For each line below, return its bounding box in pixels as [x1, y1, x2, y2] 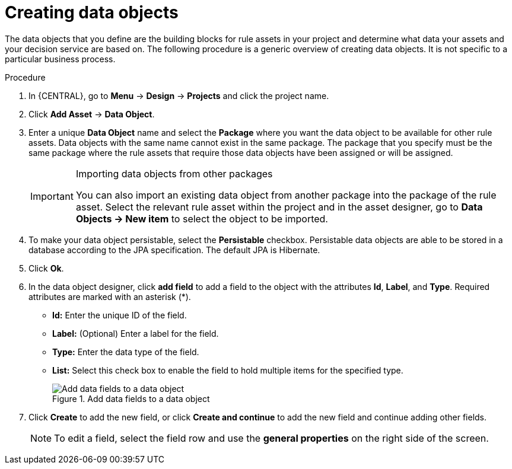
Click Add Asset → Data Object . [28, 109, 155, 119]
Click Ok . [28, 263, 64, 273]
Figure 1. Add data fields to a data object [52, 393, 210, 404]
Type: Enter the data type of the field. [52, 346, 199, 357]
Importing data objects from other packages [75, 167, 273, 180]
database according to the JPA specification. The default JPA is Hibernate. [28, 244, 320, 255]
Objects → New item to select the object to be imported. [75, 212, 328, 225]
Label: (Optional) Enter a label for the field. [52, 328, 219, 339]
